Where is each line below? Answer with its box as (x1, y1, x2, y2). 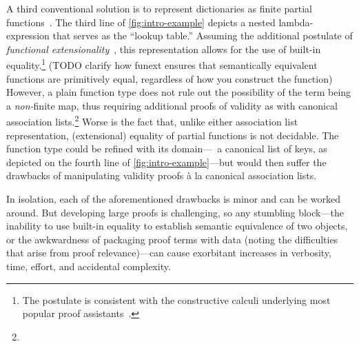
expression (6, 28, 50, 43)
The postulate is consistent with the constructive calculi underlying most (22, 292, 331, 307)
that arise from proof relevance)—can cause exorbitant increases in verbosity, (6, 245, 331, 260)
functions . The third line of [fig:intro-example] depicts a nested (6, 14, 276, 29)
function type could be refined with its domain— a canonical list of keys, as (6, 141, 327, 156)
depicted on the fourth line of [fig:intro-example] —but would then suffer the (6, 154, 327, 169)
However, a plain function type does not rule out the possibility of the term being (6, 85, 351, 99)
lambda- (278, 14, 314, 29)
